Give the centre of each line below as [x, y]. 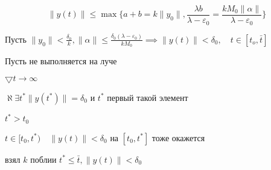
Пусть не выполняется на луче [61, 61]
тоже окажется [178, 137]
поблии [43, 159]
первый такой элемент [148, 97]
